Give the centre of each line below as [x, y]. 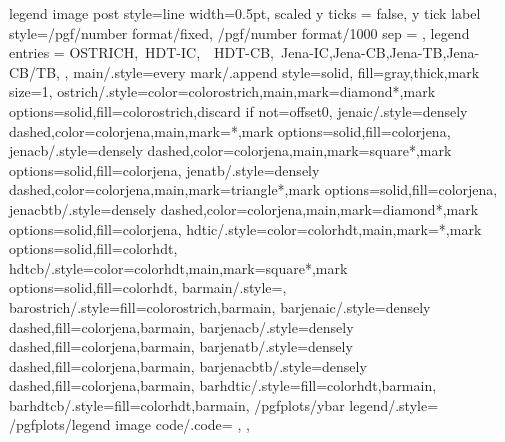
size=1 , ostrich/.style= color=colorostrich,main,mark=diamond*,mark [222, 91]
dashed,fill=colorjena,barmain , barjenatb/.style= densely [181, 346]
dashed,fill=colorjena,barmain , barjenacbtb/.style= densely [188, 365]
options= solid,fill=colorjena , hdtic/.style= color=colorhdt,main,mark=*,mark [245, 228]
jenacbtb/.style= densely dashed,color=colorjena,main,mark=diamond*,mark [244, 208]
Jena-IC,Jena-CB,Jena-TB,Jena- [380, 52]
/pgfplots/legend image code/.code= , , [129, 424]
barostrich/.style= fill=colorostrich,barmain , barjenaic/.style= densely [220, 306]
